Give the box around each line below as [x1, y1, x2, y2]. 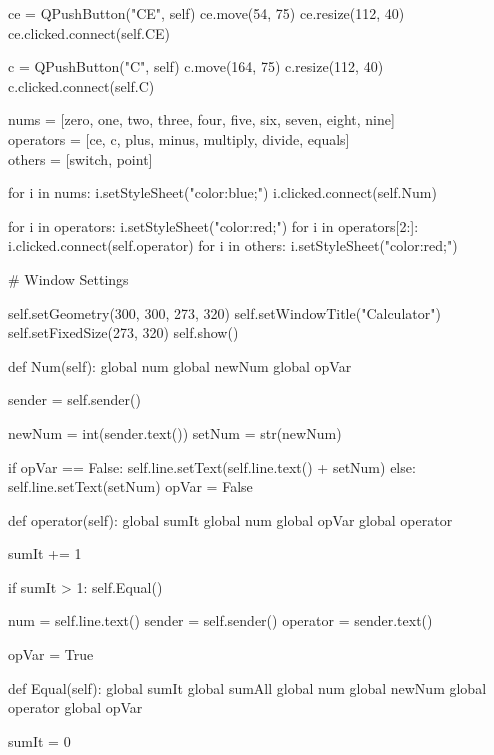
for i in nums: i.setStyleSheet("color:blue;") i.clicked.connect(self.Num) [8, 182, 437, 203]
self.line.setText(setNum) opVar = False [8, 476, 253, 497]
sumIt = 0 [8, 730, 71, 751]
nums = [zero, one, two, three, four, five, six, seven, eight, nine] [8, 109, 395, 130]
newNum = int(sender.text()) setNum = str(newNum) [8, 422, 342, 443]
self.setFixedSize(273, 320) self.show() [8, 322, 239, 343]
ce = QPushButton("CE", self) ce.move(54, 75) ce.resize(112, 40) [8, 3, 405, 23]
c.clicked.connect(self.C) [8, 75, 155, 96]
